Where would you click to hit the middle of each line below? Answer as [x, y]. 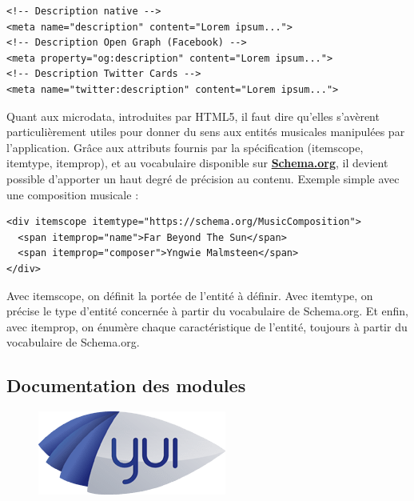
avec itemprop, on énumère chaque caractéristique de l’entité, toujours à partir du [207, 326]
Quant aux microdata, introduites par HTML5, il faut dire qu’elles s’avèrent [193, 116]
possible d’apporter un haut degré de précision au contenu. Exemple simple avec [203, 178]
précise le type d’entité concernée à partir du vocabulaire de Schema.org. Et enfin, [207, 311]
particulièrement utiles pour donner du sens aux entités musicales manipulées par [206, 132]
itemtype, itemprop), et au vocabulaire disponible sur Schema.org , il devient [197, 163]
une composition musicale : [73, 194]
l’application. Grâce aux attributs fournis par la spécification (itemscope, [185, 147]
